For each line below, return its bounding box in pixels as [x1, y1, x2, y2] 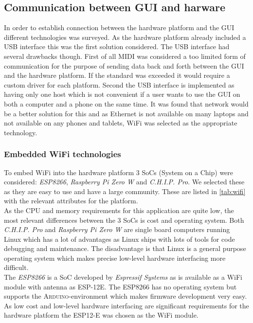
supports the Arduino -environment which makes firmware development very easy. [4, 291, 247, 301]
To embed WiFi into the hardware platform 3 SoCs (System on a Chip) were [4, 167, 234, 177]
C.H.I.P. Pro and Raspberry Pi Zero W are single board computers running [4, 224, 230, 234]
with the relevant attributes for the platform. [4, 196, 138, 206]
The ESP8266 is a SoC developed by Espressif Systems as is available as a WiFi [4, 272, 242, 282]
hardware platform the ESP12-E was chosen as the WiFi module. [4, 310, 199, 320]
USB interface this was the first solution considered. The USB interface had [4, 41, 230, 52]
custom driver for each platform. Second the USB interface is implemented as [4, 79, 235, 90]
